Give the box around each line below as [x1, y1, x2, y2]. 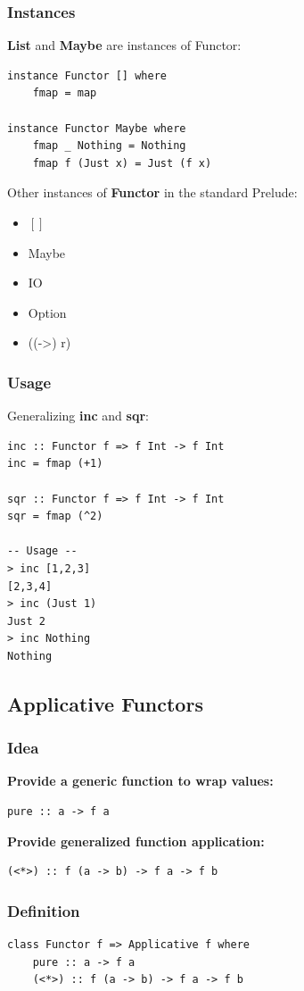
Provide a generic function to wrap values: [7, 771, 274, 790]
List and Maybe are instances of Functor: [7, 36, 242, 54]
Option [28, 303, 67, 321]
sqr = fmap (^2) [7, 510, 103, 523]
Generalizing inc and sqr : [7, 406, 149, 425]
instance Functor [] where [7, 69, 167, 82]
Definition [7, 899, 80, 921]
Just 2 [7, 614, 45, 628]
